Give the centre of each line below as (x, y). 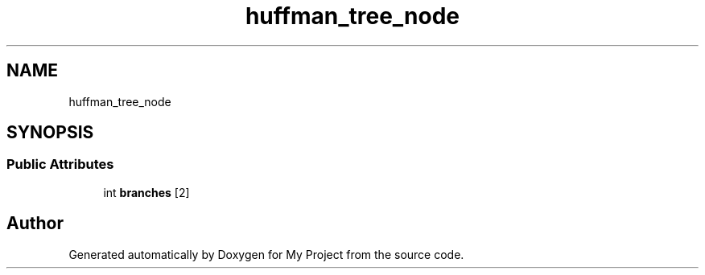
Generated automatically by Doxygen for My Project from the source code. (266, 254)
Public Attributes (60, 164)
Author (35, 224)
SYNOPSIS (50, 133)
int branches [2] (146, 192)
